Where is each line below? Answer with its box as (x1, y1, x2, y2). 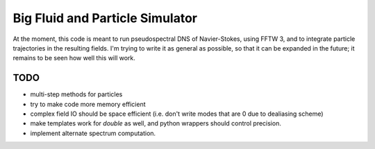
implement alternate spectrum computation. (30, 129, 156, 137)
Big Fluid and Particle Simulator (12, 10, 198, 26)
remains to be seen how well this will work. (12, 54, 135, 62)
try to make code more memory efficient (30, 100, 146, 108)
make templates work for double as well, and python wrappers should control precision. (30, 119, 281, 128)
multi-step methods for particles (30, 90, 123, 98)
